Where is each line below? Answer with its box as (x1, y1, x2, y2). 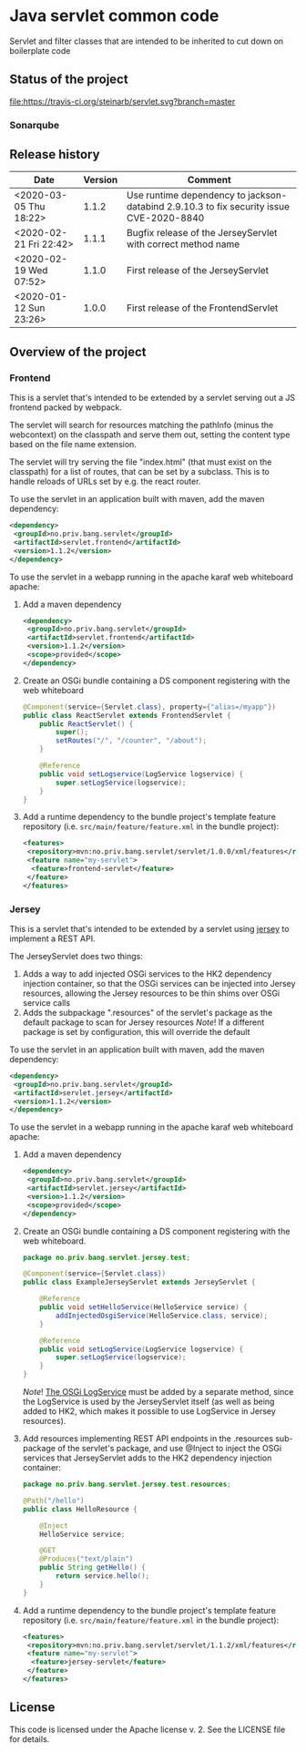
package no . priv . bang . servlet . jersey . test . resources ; (22, 1480, 232, 1490)
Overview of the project (9, 343, 148, 360)
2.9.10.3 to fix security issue (167, 200, 290, 213)
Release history (9, 147, 100, 162)
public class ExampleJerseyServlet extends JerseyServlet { (22, 1277, 256, 1287)
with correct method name (126, 238, 240, 251)
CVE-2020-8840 (126, 211, 205, 224)
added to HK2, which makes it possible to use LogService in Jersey (22, 1406, 276, 1417)
